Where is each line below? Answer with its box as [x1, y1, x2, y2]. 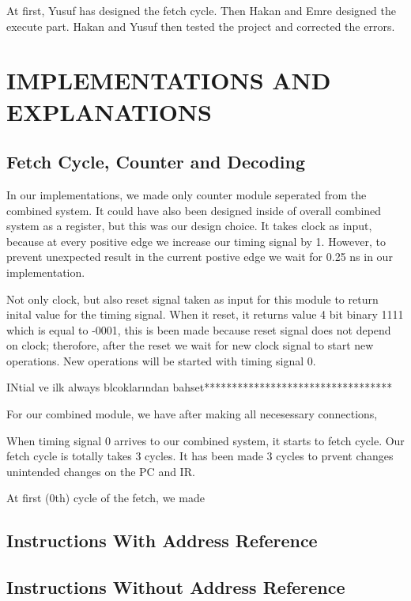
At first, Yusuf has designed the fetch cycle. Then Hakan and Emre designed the [6, 2, 396, 18]
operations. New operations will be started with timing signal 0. [6, 352, 316, 369]
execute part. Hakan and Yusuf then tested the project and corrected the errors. [6, 17, 395, 34]
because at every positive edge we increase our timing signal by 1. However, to [6, 232, 386, 249]
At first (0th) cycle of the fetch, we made [6, 489, 205, 506]
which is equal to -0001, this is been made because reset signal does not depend [6, 321, 391, 338]
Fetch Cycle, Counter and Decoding [6, 149, 306, 174]
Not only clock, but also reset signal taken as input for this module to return [6, 290, 379, 307]
